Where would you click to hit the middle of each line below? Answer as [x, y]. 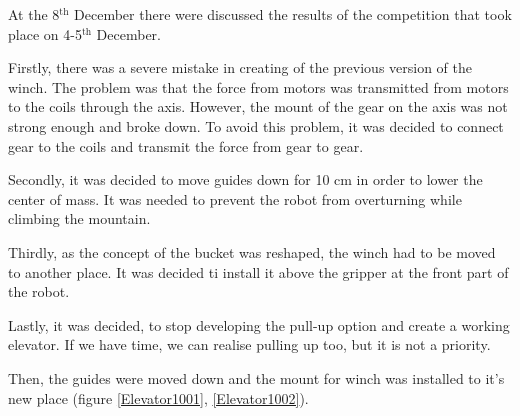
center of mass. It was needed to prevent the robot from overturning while [235, 198]
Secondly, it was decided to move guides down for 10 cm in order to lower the [245, 179]
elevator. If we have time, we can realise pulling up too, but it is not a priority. [249, 344]
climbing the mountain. [79, 218]
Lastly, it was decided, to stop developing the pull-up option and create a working [259, 324]
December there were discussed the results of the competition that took [293, 14]
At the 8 [34, 14]
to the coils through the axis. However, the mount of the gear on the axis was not [258, 106]
